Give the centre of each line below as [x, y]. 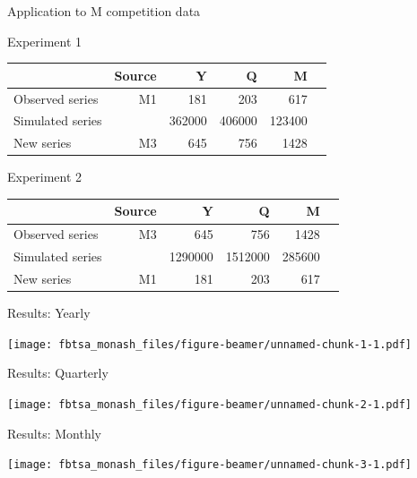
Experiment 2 [45, 177]
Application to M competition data [104, 11]
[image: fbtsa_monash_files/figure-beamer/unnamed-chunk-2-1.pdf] [210, 404]
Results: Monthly [54, 433]
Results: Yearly [49, 313]
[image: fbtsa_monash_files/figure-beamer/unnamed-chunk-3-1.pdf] [210, 465]
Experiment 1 [45, 41]
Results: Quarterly [58, 373]
